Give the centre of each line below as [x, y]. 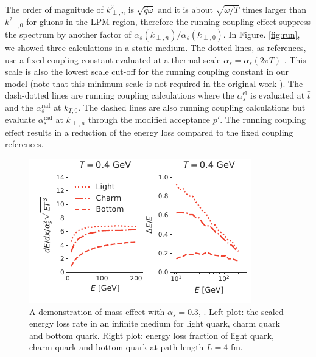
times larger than [274, 9]
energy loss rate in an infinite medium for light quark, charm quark [155, 323]
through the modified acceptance [149, 120]
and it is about [185, 9]
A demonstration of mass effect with [97, 311]
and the [19, 107]
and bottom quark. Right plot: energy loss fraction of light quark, [152, 335]
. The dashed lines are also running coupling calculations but [192, 107]
